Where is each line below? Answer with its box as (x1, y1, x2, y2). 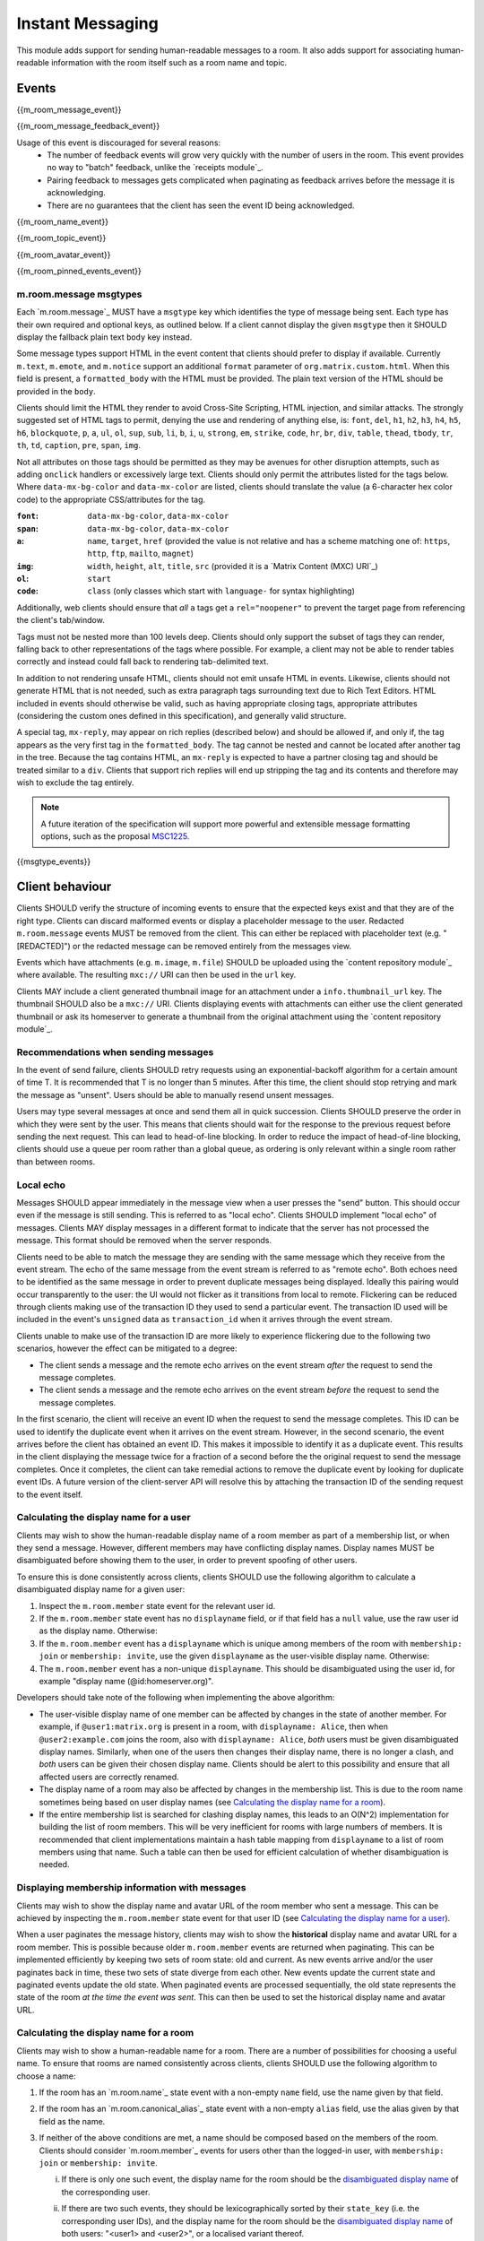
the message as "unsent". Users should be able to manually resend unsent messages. (16, 1089, 334, 1100)
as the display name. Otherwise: (39, 1625, 158, 1636)
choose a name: (16, 2071, 76, 2081)
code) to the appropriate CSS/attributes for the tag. (16, 494, 206, 505)
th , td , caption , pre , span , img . (16, 440, 142, 451)
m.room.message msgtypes (16, 288, 143, 300)
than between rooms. (16, 1156, 96, 1167)
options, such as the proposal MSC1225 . (40, 831, 190, 842)
